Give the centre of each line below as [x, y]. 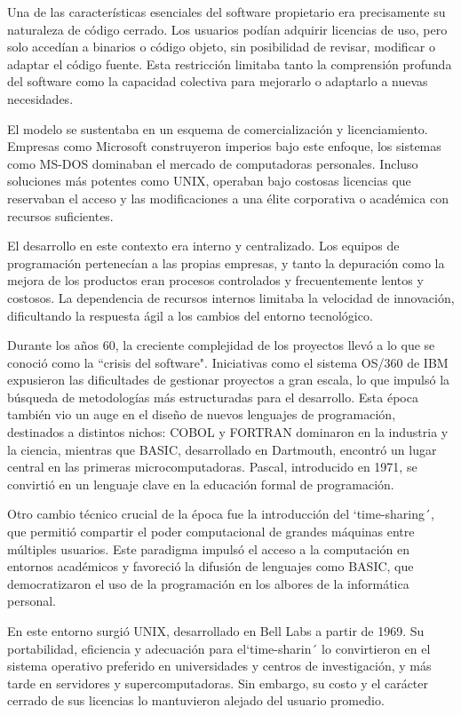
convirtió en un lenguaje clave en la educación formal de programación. [201, 484]
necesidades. [40, 98]
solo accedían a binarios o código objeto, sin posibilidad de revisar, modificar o [222, 47]
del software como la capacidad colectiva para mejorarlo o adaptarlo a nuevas [218, 81]
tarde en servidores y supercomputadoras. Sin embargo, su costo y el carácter [218, 683]
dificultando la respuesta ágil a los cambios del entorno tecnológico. [190, 315]
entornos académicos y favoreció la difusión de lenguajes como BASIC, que [211, 566]
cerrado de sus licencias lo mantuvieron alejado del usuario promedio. [196, 700]
